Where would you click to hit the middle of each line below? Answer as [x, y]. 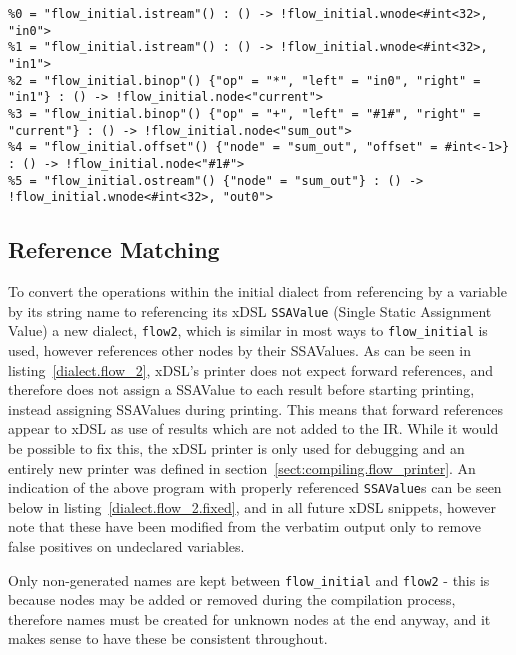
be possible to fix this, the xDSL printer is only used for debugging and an [236, 447]
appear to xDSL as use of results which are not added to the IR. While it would [253, 428]
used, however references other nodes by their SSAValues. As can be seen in [240, 349]
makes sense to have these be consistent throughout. [168, 638]
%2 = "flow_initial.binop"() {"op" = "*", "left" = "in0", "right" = [244, 80]
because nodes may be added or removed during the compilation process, [232, 599]
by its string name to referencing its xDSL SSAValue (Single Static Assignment [250, 310]
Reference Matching [114, 249]
